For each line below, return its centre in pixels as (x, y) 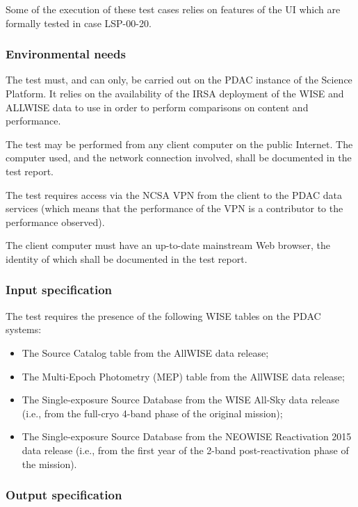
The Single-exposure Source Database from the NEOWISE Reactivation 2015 (187, 436)
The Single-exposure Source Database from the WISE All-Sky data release (180, 400)
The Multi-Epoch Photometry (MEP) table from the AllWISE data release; (183, 376)
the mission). (49, 464)
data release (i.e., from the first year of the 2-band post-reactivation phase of (185, 450)
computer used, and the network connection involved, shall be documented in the (179, 158)
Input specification (59, 290)
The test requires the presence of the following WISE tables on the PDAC (163, 315)
